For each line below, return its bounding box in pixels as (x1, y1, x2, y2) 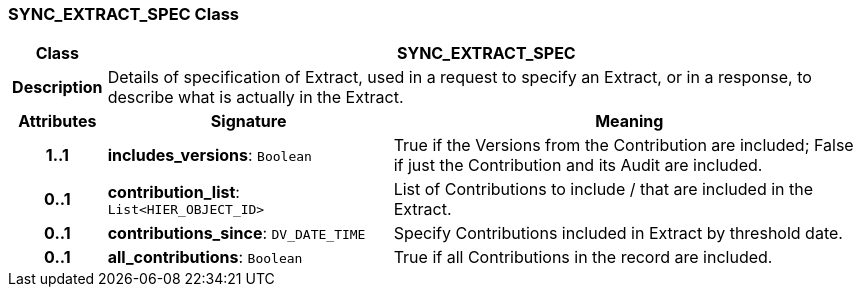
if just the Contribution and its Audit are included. (393, 155, 763, 176)
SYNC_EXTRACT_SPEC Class (8, 4, 239, 24)
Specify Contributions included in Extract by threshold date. (393, 223, 843, 244)
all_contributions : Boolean (107, 247, 303, 268)
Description (12, 77, 103, 98)
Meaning (595, 111, 664, 132)
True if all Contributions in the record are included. (393, 247, 773, 268)
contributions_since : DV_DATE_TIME (107, 223, 366, 244)
